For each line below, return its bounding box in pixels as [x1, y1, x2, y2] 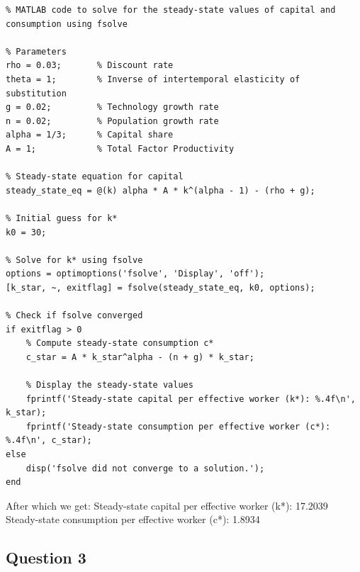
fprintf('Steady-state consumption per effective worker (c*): [26, 421, 331, 432]
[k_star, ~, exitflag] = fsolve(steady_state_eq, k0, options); [6, 282, 315, 293]
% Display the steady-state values [26, 380, 193, 391]
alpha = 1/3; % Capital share [6, 130, 174, 140]
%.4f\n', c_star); [6, 435, 92, 446]
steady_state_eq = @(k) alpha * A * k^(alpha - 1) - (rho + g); [6, 185, 315, 196]
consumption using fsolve [6, 18, 128, 29]
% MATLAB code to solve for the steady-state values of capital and [6, 5, 336, 15]
